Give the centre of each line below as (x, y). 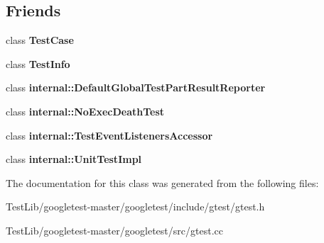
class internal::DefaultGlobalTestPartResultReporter (136, 87)
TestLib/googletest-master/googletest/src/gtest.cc (114, 230)
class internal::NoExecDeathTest (85, 111)
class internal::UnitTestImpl (74, 159)
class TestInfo (38, 63)
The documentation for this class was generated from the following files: (162, 182)
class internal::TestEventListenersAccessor (109, 135)
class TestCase (40, 40)
